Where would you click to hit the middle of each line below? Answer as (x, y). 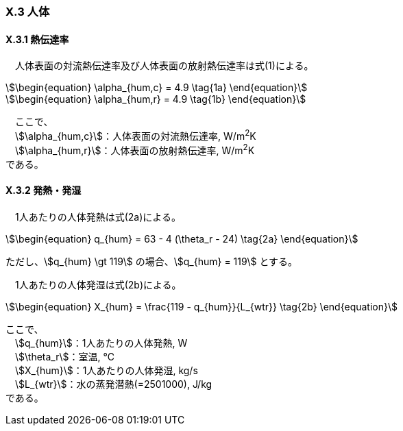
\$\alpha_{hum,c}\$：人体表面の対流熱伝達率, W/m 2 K (135, 135)
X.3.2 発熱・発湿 (44, 190)
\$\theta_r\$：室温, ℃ (64, 356)
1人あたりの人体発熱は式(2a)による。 (98, 217)
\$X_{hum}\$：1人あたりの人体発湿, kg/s (106, 370)
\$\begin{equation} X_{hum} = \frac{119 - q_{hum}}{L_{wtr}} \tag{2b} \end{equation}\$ (201, 306)
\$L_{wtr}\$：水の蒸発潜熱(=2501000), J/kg (113, 384)
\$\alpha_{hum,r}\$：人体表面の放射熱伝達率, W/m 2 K (135, 149)
